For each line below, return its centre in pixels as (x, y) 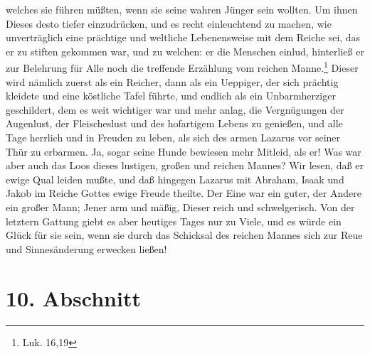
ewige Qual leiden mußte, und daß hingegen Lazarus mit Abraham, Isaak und (175, 179)
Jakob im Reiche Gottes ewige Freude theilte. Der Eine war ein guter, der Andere (184, 193)
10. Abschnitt (73, 297)
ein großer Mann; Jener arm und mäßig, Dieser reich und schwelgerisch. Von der (180, 206)
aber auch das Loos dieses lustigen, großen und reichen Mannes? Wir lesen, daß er (185, 165)
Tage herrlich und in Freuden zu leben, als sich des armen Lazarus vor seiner (173, 137)
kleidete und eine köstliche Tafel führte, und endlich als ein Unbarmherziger (171, 96)
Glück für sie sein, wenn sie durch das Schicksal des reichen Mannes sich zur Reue (184, 235)
